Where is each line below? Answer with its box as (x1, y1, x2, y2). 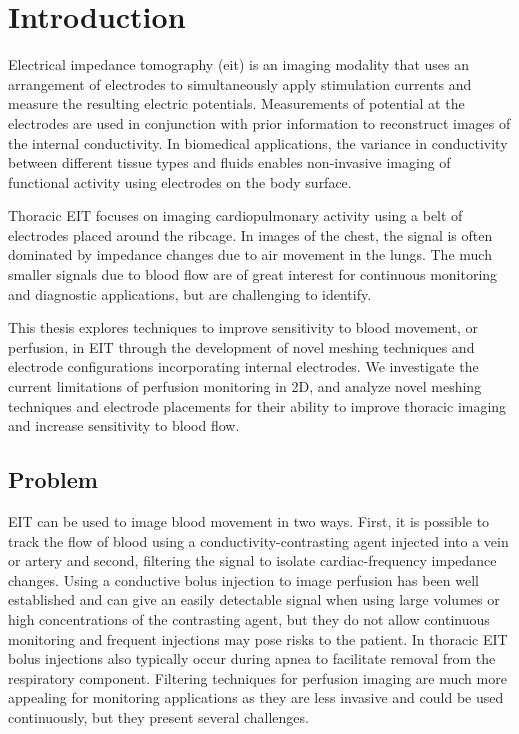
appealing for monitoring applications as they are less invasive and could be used (8, 687, 504, 708)
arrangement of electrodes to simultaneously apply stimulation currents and (8, 73, 472, 94)
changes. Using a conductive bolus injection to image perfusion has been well (8, 569, 479, 590)
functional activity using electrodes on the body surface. (8, 171, 352, 192)
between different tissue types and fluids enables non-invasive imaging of (8, 152, 451, 173)
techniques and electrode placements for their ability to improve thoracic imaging (8, 395, 507, 416)
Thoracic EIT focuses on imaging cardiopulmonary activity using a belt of (8, 205, 463, 226)
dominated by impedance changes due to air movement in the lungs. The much (8, 244, 492, 265)
